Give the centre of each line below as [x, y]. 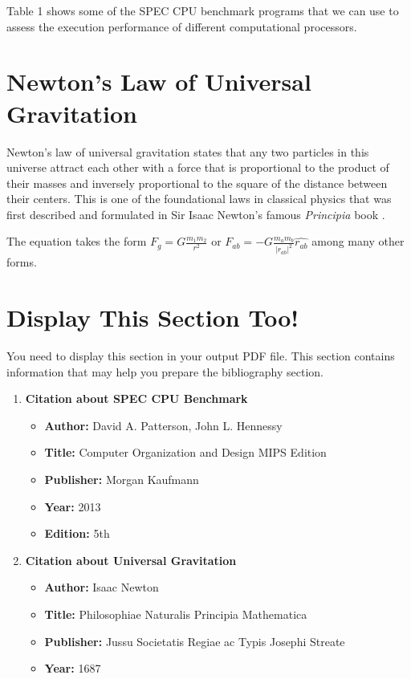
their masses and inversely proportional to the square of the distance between [197, 183]
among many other [358, 241]
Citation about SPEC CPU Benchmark [136, 398]
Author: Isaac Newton [102, 587]
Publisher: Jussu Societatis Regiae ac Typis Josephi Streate [195, 641]
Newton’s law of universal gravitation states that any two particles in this [188, 151]
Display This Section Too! [153, 317]
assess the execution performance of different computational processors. [182, 26]
